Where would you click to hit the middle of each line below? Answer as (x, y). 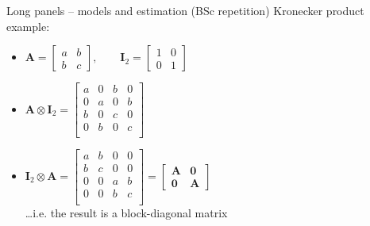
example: (28, 26)
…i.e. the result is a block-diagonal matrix (126, 212)
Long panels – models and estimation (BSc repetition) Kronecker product (185, 10)
